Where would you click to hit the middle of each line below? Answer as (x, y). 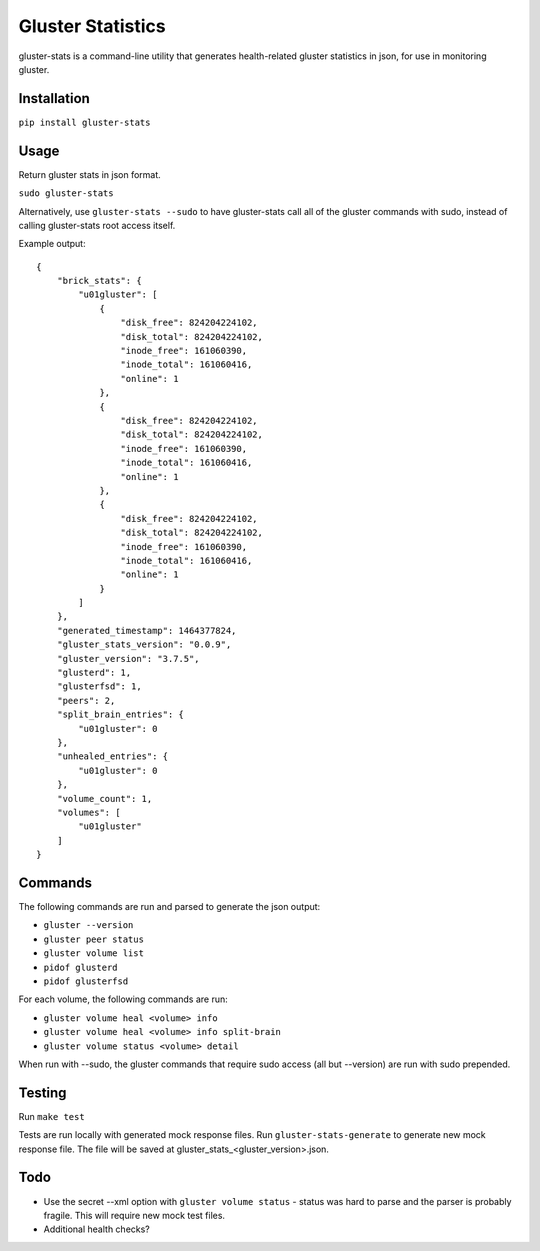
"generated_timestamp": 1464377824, (146, 630)
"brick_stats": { (99, 281)
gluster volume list (94, 953)
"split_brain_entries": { (120, 714)
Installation (54, 98)
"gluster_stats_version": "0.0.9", (144, 644)
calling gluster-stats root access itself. (97, 225)
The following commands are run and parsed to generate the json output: (169, 907)
